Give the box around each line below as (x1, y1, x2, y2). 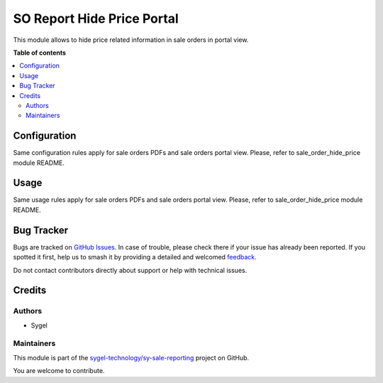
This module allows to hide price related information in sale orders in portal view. (13, 36, 249, 44)
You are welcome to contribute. (13, 367, 105, 375)
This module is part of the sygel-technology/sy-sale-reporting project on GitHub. (13, 353, 250, 362)
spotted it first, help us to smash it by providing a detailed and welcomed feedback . (13, 253, 257, 261)
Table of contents (13, 48, 67, 57)
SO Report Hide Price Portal (13, 11, 179, 26)
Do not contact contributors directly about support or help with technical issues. (13, 266, 248, 274)
